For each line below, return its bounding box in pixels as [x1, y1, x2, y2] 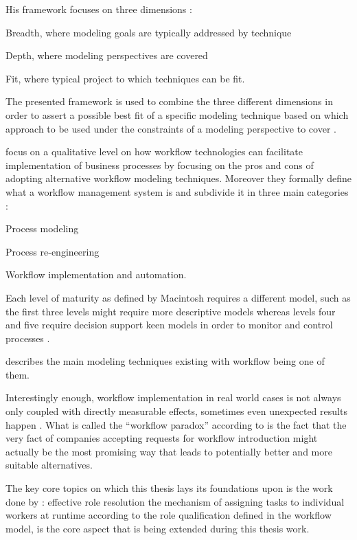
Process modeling [5, 221, 79, 236]
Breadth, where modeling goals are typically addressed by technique [5, 25, 292, 39]
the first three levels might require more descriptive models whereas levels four [5, 304, 336, 318]
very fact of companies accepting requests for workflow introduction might [5, 431, 318, 445]
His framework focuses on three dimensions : [5, 2, 192, 16]
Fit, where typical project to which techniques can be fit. [5, 71, 245, 85]
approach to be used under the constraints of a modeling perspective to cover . [5, 121, 336, 135]
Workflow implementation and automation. [5, 267, 187, 282]
